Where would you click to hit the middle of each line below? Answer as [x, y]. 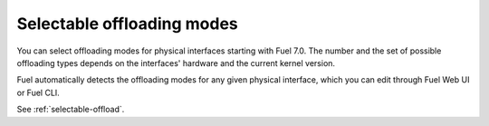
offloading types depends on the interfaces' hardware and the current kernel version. [176, 63]
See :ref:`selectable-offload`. [71, 110]
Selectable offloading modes [128, 24]
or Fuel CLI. [38, 92]
